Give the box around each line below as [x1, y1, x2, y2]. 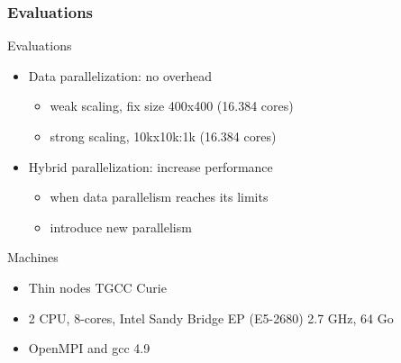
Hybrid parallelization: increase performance [28, 157, 273, 176]
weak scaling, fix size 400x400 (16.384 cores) [50, 96, 294, 115]
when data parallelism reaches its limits [50, 187, 269, 206]
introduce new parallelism [50, 217, 192, 236]
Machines [7, 248, 59, 267]
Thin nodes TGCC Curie [28, 277, 167, 296]
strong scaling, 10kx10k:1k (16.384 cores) [50, 127, 277, 145]
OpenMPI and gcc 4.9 [28, 339, 150, 358]
